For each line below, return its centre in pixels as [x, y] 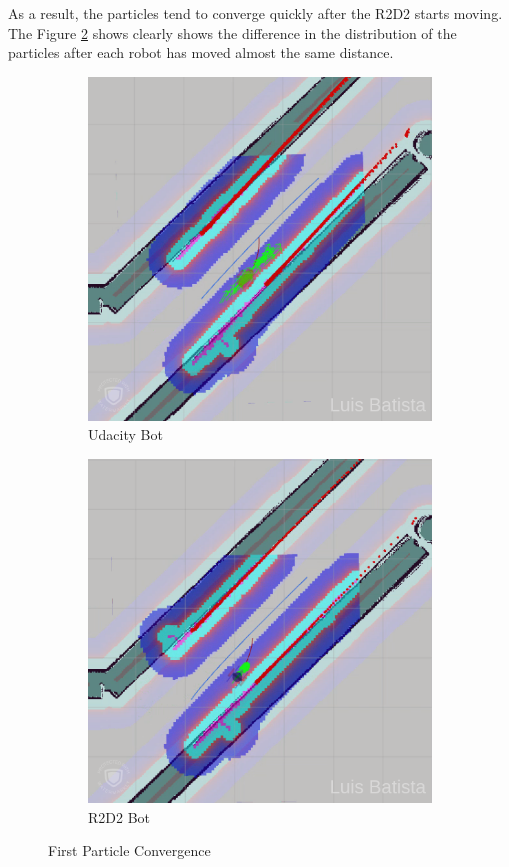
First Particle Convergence [129, 850]
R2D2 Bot [119, 816]
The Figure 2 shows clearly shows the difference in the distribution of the [232, 32]
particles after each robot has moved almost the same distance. [201, 52]
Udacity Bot [125, 434]
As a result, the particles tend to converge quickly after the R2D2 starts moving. [255, 13]
